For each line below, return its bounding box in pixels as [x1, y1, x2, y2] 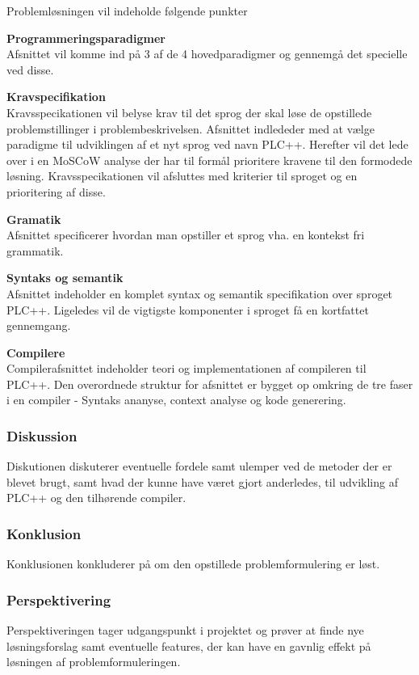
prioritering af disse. [6, 183, 106, 200]
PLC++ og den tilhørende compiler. [6, 489, 186, 506]
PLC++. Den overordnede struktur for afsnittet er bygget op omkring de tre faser [6, 375, 413, 392]
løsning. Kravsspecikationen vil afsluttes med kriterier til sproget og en [6, 167, 358, 184]
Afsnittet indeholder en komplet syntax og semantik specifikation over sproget [6, 285, 393, 302]
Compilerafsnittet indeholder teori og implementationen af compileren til [6, 360, 367, 377]
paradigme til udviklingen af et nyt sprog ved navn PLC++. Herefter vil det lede [6, 136, 409, 153]
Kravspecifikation [6, 88, 106, 105]
